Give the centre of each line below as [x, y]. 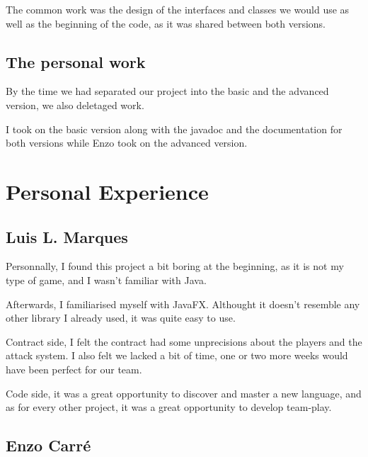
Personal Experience [107, 191]
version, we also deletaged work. [75, 105]
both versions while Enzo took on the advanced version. [127, 143]
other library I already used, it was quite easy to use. [121, 318]
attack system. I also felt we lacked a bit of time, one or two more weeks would [177, 355]
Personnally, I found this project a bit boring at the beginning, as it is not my [175, 266]
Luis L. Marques [67, 236]
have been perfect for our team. [74, 369]
